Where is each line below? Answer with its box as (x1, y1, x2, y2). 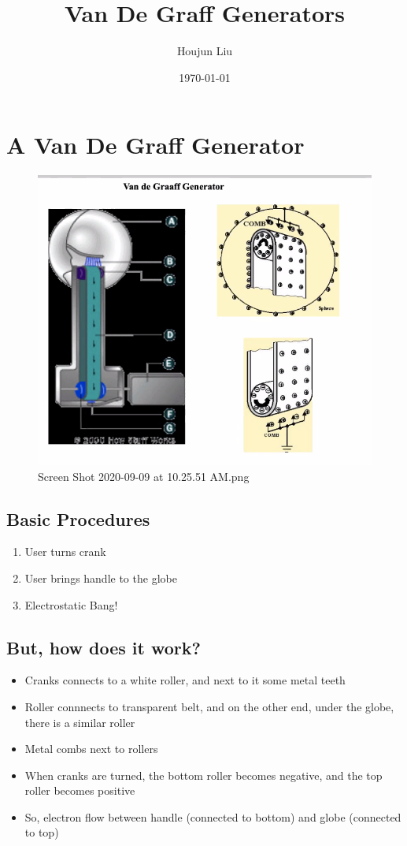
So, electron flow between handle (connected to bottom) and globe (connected (24, 808, 401, 825)
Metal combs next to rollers (24, 740, 158, 757)
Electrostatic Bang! (24, 596, 118, 613)
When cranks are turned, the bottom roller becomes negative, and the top (24, 766, 383, 783)
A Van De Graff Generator (6, 129, 305, 161)
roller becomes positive (24, 782, 135, 799)
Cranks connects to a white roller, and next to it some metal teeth (24, 672, 346, 688)
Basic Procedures (6, 506, 150, 531)
